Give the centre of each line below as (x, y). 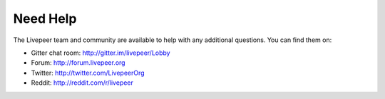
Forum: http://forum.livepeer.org (78, 63)
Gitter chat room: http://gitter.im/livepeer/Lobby (101, 53)
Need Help (45, 19)
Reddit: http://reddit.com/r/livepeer (82, 83)
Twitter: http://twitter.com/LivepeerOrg (88, 73)
